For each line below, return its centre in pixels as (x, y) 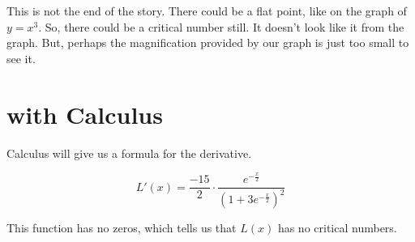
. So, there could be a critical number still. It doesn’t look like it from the (221, 26)
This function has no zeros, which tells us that (122, 228)
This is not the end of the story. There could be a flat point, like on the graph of (207, 11)
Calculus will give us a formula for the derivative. (129, 153)
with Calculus (85, 114)
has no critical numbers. (337, 228)
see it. (21, 58)
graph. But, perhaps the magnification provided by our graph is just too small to (208, 42)
